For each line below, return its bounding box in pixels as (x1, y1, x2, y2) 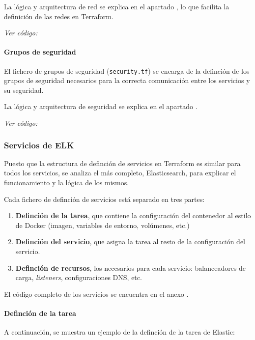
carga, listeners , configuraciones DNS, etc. (15, 272, 142, 283)
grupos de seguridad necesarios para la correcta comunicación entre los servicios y (4, 75, 250, 85)
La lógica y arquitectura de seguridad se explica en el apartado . (4, 101, 198, 112)
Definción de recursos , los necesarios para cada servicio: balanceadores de (15, 262, 246, 273)
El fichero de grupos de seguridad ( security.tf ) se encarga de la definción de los (4, 65, 250, 76)
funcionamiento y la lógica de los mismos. (4, 177, 129, 188)
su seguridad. (4, 85, 44, 95)
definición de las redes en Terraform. (4, 11, 113, 21)
